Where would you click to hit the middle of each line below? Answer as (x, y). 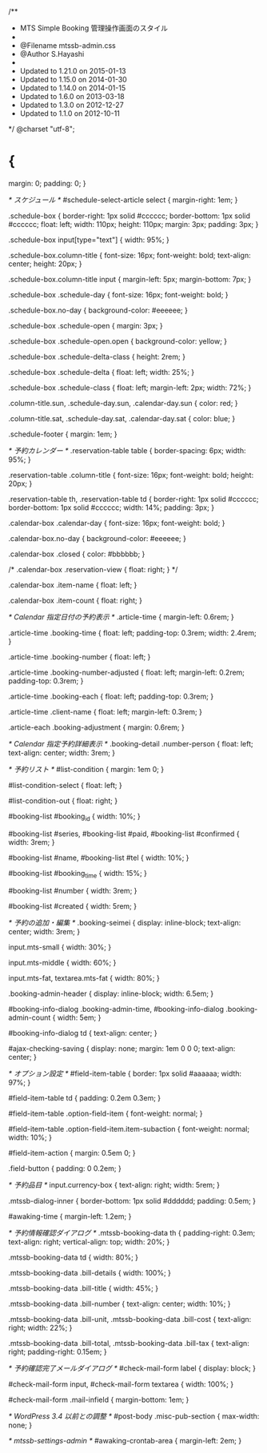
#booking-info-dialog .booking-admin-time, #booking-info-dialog (116, 1009)
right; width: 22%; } (40, 1328)
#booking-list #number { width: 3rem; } (73, 890)
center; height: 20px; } (45, 264)
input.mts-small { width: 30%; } (60, 947)
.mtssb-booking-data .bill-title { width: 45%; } (83, 1288)
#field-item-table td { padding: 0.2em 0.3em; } (85, 1097)
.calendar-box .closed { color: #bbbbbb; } (77, 554)
